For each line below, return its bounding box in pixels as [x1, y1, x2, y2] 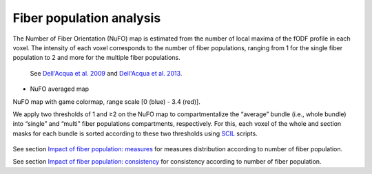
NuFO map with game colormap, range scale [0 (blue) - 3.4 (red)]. [12, 97, 201, 106]
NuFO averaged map [30, 85, 90, 93]
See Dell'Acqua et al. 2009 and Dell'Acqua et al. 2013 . [30, 69, 183, 77]
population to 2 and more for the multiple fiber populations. [12, 54, 180, 62]
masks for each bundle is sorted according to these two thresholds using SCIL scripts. [12, 129, 258, 138]
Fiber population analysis [12, 10, 161, 25]
